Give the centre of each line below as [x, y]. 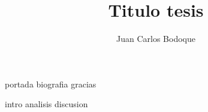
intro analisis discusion [46, 104]
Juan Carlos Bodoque [156, 39]
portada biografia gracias [51, 84]
